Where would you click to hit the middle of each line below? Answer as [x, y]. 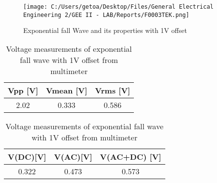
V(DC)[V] [27, 156]
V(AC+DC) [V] [130, 156]
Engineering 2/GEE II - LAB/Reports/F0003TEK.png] [106, 15]
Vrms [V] [113, 90]
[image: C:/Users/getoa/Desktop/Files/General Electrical [118, 7]
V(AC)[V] [73, 156]
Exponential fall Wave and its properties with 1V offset [105, 30]
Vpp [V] [23, 90]
